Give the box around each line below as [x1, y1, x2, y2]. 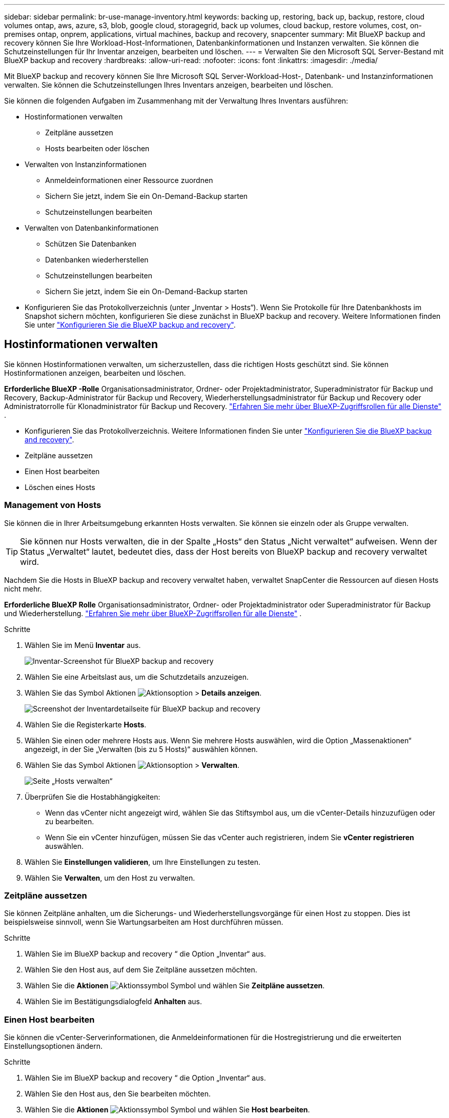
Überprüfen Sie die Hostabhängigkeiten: [25, 792, 160, 801]
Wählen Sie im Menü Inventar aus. [25, 640, 141, 649]
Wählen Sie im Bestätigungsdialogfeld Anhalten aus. [25, 997, 202, 1006]
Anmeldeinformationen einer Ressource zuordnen [45, 176, 213, 185]
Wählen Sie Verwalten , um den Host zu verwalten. [25, 873, 195, 882]
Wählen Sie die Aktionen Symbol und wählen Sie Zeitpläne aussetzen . [25, 981, 325, 990]
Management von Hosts [4, 500, 101, 511]
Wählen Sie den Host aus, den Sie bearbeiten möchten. [25, 1089, 211, 1099]
